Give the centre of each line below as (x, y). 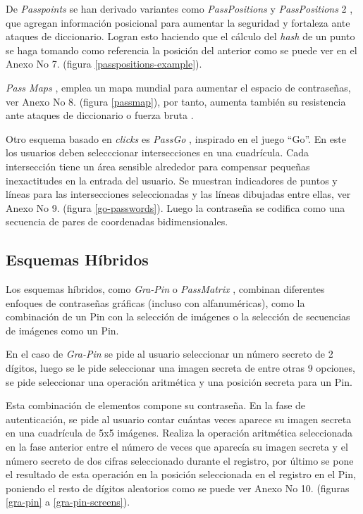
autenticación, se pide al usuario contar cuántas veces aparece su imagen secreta (179, 419)
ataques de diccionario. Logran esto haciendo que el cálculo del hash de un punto (180, 36)
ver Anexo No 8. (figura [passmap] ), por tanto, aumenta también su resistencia (176, 101)
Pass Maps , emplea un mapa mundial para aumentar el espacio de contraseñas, (178, 87)
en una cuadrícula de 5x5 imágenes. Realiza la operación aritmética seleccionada (179, 433)
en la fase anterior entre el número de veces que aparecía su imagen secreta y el (177, 447)
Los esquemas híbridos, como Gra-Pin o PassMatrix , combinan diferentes (165, 289)
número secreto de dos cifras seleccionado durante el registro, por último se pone (180, 460)
